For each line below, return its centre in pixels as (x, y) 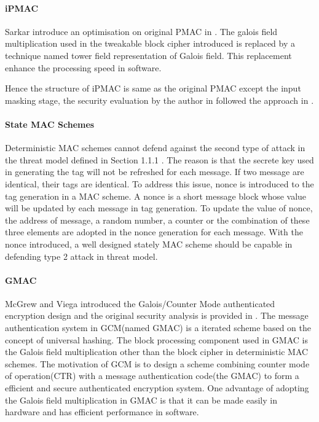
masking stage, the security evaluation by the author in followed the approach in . (159, 100)
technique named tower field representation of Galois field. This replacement (148, 55)
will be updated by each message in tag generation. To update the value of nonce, (159, 208)
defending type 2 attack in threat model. (81, 256)
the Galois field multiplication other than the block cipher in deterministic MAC (157, 352)
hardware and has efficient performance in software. (102, 412)
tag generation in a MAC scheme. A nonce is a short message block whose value (156, 196)
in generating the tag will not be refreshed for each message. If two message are (155, 172)
